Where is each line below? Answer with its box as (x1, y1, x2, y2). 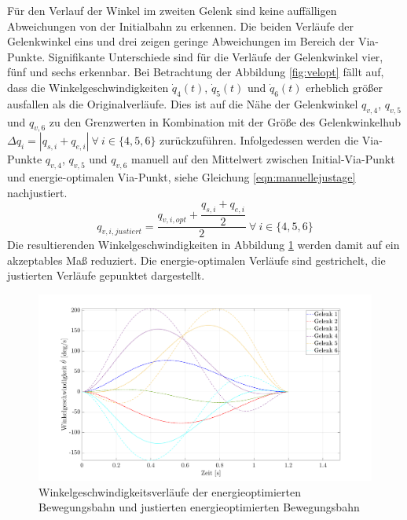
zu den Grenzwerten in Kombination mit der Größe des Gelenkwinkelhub (49, 113, 401, 130)
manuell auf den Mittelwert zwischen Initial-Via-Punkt (131, 151, 395, 167)
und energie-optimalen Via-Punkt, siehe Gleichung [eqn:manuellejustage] (7, 169, 356, 185)
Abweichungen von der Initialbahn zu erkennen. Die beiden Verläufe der (7, 17, 354, 34)
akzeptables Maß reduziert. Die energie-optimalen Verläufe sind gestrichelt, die (7, 251, 386, 268)
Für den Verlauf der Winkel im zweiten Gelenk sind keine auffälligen (7, 2, 337, 18)
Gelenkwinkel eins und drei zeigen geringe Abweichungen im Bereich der (7, 33, 355, 49)
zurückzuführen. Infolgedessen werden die (159, 132, 359, 148)
